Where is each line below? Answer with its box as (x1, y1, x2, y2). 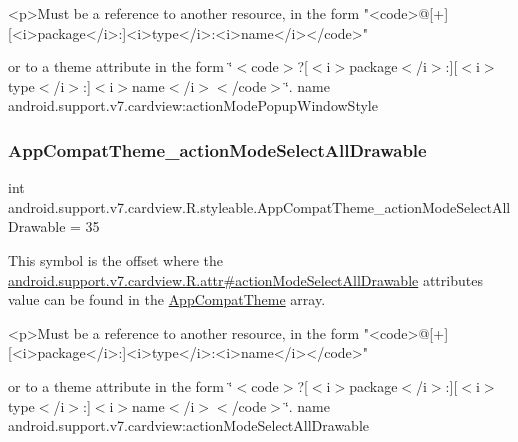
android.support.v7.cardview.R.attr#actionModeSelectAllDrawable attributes (8, 269, 483, 290)
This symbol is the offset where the (8, 249, 223, 270)
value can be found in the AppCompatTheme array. (8, 289, 326, 310)
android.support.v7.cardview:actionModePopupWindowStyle (8, 95, 378, 116)
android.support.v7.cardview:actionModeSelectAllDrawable (8, 415, 370, 436)
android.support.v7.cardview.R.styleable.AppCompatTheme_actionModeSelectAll (8, 196, 511, 217)
